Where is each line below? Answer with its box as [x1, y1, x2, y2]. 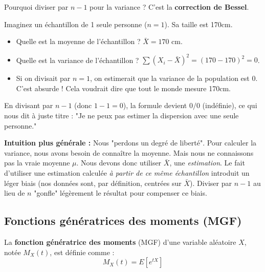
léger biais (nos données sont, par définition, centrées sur [4, 177, 182, 188]
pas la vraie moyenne [4, 157, 70, 168]
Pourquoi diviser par [4, 2, 69, 12]
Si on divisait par [16, 73, 71, 83]
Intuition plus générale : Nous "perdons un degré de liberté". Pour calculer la [4, 137, 257, 148]
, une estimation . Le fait [169, 157, 245, 168]
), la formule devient [123, 100, 187, 111]
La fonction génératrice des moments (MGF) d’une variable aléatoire [4, 237, 236, 247]
